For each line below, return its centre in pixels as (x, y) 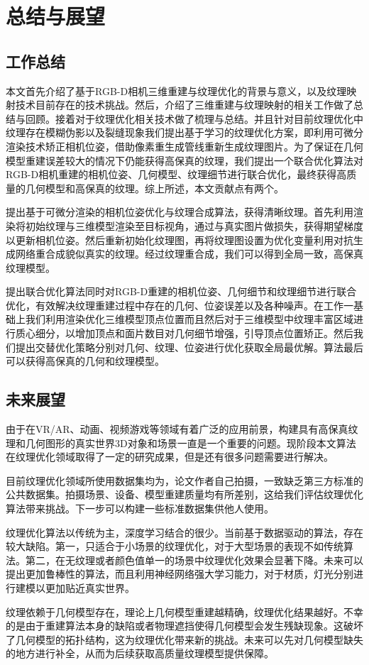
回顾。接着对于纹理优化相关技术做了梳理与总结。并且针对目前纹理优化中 (194, 118)
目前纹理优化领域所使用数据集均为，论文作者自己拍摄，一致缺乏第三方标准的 (184, 480)
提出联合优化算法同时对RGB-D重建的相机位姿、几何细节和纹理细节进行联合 (181, 291)
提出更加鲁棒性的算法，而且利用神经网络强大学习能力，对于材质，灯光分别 (180, 574)
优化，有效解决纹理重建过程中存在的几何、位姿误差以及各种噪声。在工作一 (180, 305)
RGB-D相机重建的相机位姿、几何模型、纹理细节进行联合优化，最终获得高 (176, 174)
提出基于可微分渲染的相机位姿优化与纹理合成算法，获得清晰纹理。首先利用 (180, 212)
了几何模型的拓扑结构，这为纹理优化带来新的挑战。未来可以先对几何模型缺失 (184, 639)
